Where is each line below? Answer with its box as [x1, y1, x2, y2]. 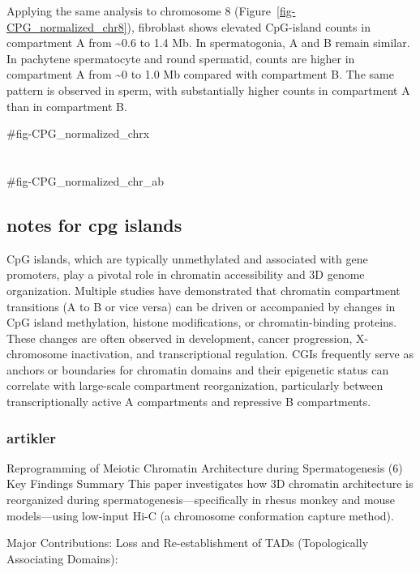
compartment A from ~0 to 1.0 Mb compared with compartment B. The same [6, 66, 394, 83]
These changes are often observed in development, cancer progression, [6, 329, 353, 346]
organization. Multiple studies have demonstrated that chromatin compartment [6, 281, 401, 298]
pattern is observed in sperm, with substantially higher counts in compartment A [6, 81, 410, 98]
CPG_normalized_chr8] [6, 18, 127, 35]
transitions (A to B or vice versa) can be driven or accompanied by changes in [6, 297, 396, 314]
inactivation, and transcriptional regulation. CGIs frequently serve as [71, 345, 414, 362]
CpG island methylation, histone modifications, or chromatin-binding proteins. [6, 314, 397, 331]
